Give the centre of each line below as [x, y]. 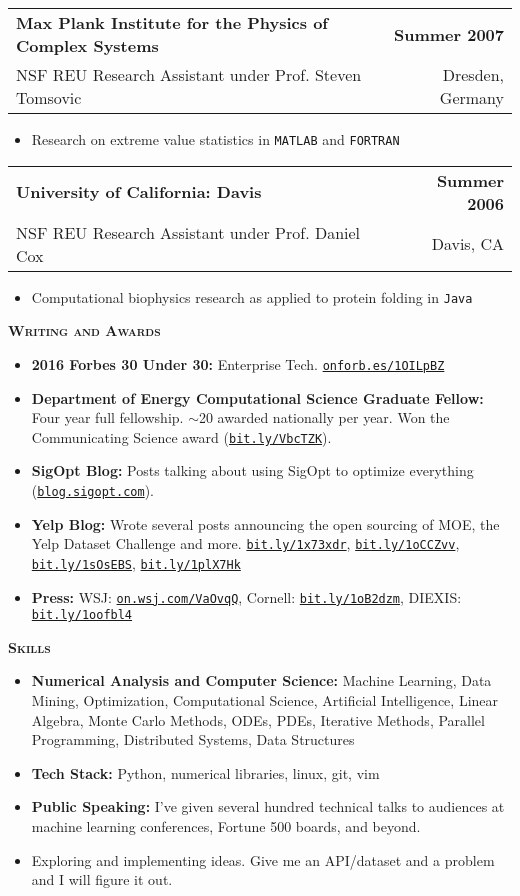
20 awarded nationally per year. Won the [324, 417]
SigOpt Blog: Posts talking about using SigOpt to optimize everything [252, 470]
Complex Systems [87, 45]
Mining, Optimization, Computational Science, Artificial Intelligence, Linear [265, 700]
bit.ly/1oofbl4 [82, 615]
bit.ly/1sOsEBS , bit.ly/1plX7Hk [136, 562]
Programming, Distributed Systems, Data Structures [193, 739]
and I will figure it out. [102, 879]
